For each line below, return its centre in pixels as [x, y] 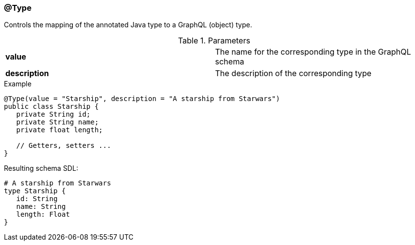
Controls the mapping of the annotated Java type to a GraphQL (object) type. [128, 25]
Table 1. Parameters [214, 41]
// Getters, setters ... [64, 146]
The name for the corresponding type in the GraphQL [313, 52]
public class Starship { [51, 107]
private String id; [54, 114]
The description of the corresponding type [293, 73]
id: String [37, 199]
